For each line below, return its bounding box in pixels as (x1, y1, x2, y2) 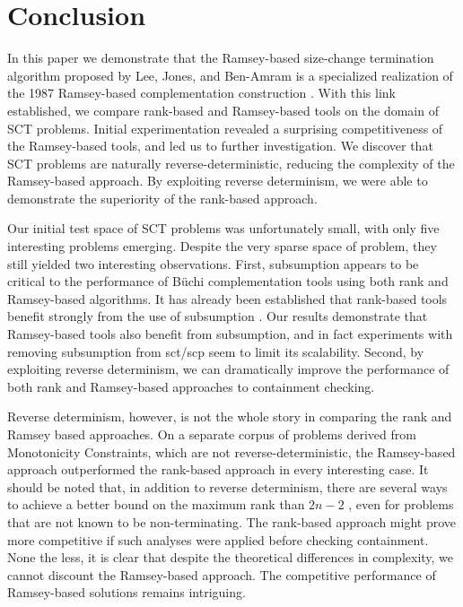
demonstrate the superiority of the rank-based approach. (7, 188, 318, 207)
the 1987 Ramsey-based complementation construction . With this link (7, 83, 396, 102)
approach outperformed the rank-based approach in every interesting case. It (7, 460, 429, 479)
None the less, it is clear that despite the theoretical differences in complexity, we (7, 548, 454, 567)
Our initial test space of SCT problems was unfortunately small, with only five (7, 219, 440, 238)
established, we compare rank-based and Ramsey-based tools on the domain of (7, 100, 439, 119)
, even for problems (348, 495, 454, 514)
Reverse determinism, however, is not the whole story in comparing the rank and (7, 407, 452, 426)
